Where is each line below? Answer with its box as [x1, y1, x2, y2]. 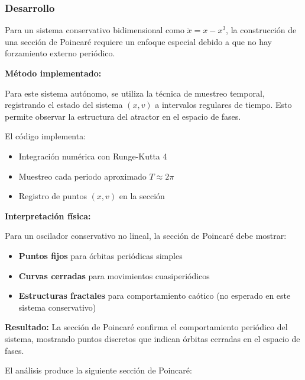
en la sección [119, 190, 165, 202]
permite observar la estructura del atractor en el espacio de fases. [5, 110, 241, 122]
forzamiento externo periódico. [5, 47, 115, 59]
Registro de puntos [18, 190, 87, 202]
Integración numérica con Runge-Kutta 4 [18, 149, 167, 162]
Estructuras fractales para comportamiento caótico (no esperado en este [18, 289, 291, 302]
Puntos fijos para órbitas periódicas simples [18, 249, 183, 261]
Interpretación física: [5, 209, 91, 222]
